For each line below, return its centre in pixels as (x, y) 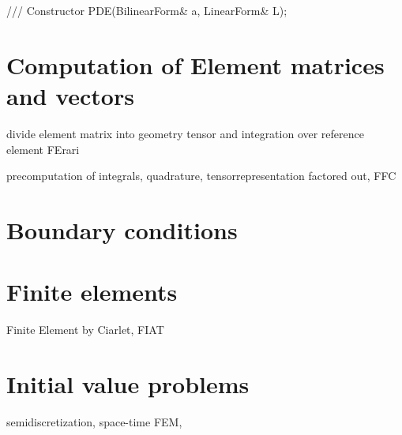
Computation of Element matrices (195, 64)
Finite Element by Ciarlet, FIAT (85, 330)
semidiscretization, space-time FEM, (94, 421)
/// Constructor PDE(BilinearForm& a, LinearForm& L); (147, 10)
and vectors (70, 95)
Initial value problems (128, 383)
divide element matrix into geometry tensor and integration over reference (185, 133)
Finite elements (92, 292)
